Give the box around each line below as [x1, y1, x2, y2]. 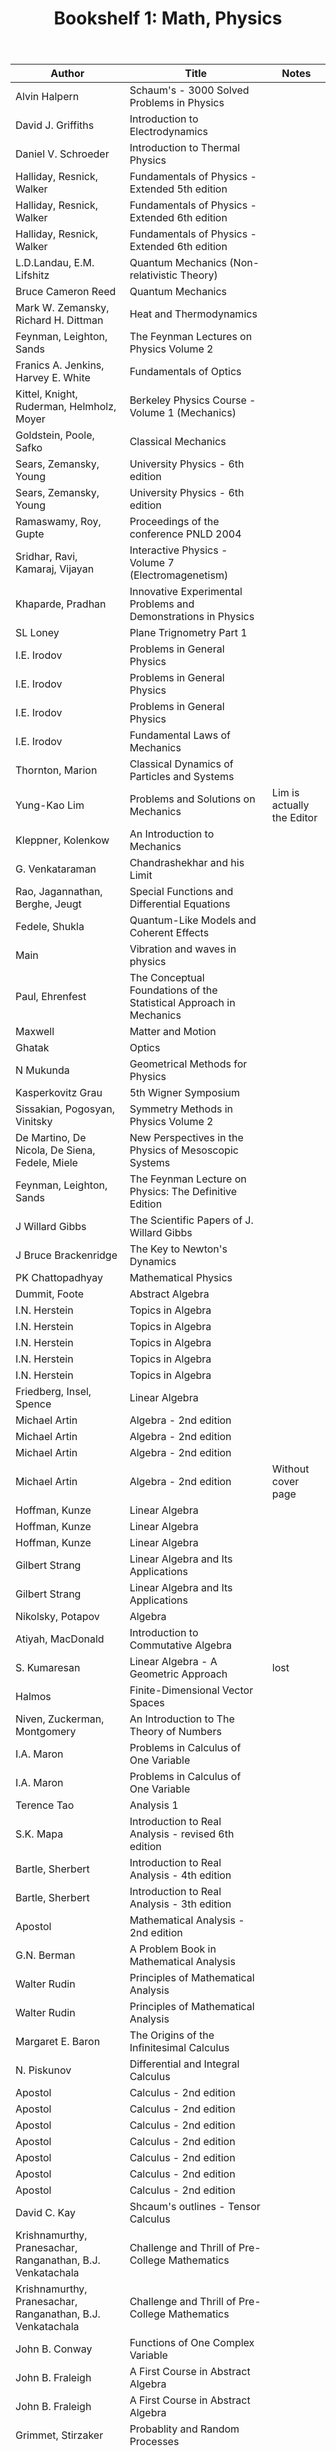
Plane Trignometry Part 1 [129, 626, 248, 640]
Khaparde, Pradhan [15, 597, 107, 611]
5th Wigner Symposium [129, 1086, 241, 1100]
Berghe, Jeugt [15, 897, 82, 911]
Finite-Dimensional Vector [129, 1683, 254, 1697]
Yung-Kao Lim [15, 798, 85, 812]
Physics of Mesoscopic [129, 1143, 239, 1157]
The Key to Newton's [129, 1242, 228, 1256]
